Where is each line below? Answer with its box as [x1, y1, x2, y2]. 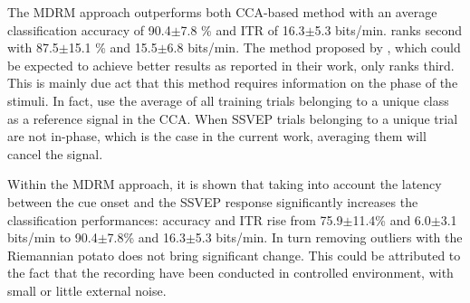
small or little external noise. [7, 280, 167, 299]
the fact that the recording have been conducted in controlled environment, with [7, 263, 454, 282]
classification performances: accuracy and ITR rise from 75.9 [7, 210, 343, 229]
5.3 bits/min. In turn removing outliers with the [195, 228, 463, 247]
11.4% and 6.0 [352, 210, 431, 229]
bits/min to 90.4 [7, 228, 98, 247]
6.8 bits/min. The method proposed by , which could [167, 38, 461, 57]
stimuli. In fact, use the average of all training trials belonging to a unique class [7, 90, 449, 109]
